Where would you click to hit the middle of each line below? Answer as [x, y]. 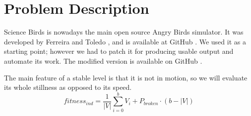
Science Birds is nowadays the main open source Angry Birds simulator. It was [124, 32]
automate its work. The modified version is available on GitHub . [103, 60]
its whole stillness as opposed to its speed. [68, 87]
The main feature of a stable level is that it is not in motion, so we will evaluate [126, 77]
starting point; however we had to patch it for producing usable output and [119, 51]
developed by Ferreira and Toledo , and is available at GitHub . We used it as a [125, 41]
